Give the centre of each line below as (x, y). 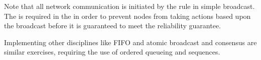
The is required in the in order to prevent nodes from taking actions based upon (127, 16)
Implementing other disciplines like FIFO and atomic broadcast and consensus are (130, 42)
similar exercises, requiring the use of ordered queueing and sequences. (112, 52)
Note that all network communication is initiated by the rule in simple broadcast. (129, 6)
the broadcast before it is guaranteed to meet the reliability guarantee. (113, 26)
